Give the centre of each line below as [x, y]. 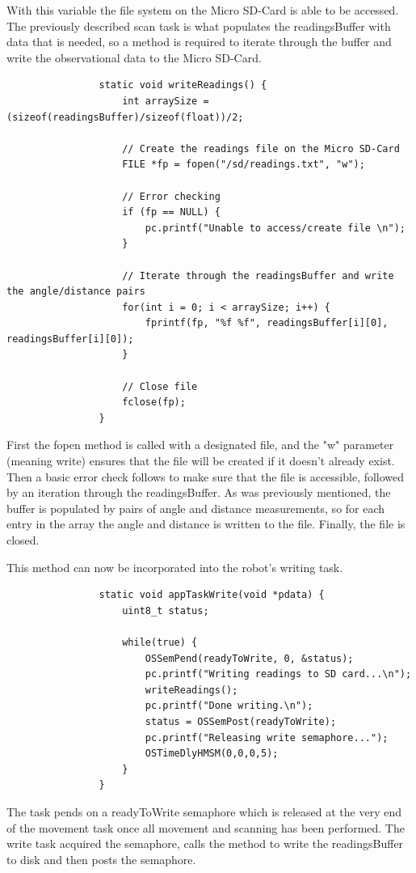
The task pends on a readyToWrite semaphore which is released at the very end [204, 811]
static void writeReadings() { [183, 85]
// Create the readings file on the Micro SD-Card [261, 148]
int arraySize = [166, 101]
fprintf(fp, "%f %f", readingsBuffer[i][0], [267, 323]
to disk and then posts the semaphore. [101, 859]
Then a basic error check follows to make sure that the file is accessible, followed [206, 476]
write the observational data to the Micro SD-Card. [134, 57]
